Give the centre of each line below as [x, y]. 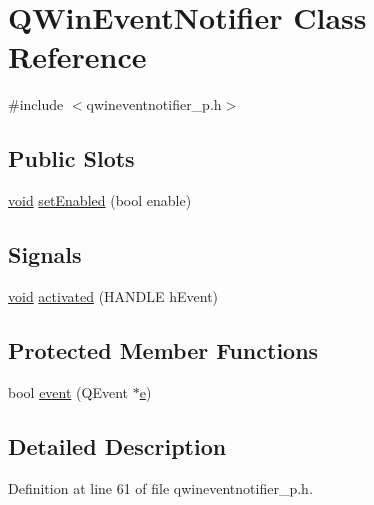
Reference [77, 56]
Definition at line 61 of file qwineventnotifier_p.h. [160, 487]
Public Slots [71, 158]
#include [36, 104]
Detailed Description [117, 445]
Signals [45, 254]
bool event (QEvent [68, 391]
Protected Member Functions [163, 349]
